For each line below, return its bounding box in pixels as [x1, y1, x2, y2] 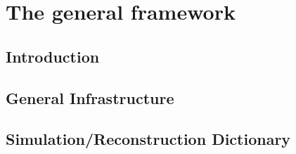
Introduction [6, 45, 100, 67]
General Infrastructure [6, 86, 174, 108]
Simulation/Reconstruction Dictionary [6, 128, 291, 150]
